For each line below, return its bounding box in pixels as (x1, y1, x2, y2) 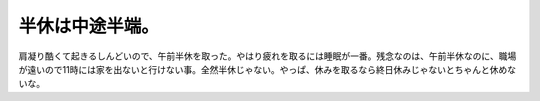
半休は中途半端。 (18, 15, 160, 37)
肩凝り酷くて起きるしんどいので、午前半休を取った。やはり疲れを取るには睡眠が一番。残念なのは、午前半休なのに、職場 (18, 50, 517, 62)
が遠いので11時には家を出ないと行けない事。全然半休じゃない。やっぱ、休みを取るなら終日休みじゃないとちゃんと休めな (18, 63, 517, 75)
